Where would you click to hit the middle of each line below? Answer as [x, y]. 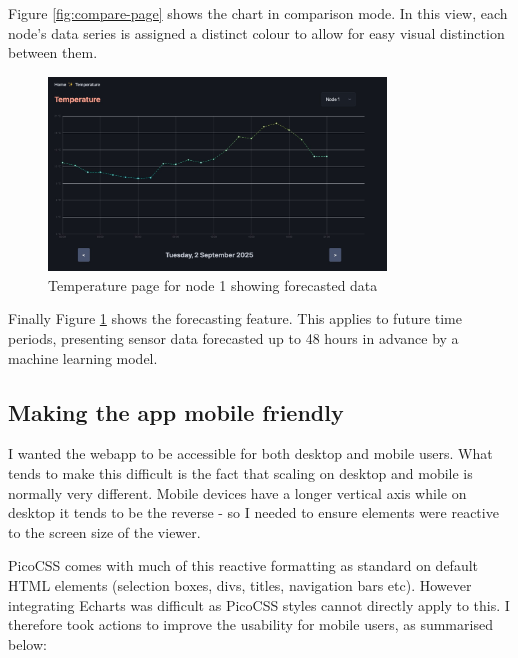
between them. [53, 52]
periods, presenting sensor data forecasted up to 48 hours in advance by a [233, 337]
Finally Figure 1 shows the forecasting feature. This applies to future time [235, 318]
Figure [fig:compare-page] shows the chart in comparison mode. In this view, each [258, 13]
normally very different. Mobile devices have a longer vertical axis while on [237, 492]
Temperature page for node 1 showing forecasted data [213, 284]
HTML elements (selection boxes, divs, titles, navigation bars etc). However [240, 584]
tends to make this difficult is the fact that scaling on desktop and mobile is [240, 472]
